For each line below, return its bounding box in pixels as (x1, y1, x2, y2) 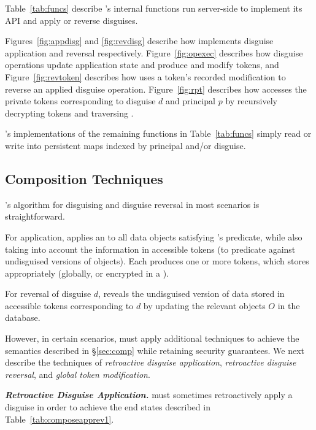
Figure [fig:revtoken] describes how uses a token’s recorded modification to (5, 70, 286, 83)
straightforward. (5, 210, 65, 223)
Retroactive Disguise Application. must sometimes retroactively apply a (5, 388, 293, 401)
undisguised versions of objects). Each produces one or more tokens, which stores (5, 255, 309, 267)
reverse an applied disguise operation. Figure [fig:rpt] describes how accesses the (5, 82, 307, 95)
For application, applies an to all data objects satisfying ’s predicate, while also (5, 230, 303, 243)
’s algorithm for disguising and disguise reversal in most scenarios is (5, 198, 260, 210)
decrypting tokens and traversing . (5, 106, 134, 119)
